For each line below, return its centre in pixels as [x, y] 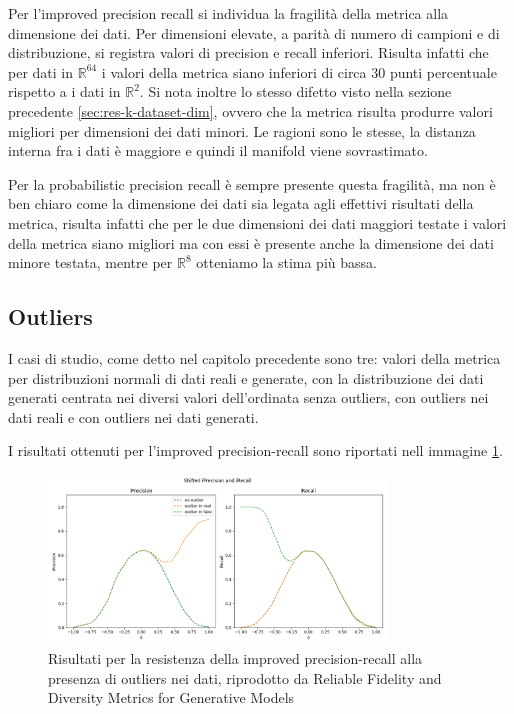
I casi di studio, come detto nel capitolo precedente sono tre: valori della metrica [254, 357]
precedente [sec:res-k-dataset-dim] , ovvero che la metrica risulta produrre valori [250, 110]
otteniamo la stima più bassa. [286, 262]
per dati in [41, 71]
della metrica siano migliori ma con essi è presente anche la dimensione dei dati [251, 242]
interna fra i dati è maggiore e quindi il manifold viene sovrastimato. [218, 150]
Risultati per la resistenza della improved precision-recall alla [235, 658]
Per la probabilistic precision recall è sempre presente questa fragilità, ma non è [252, 183]
